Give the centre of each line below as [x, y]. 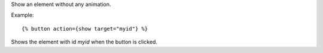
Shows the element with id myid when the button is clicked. [84, 42]
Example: [22, 15]
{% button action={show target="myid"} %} [85, 29]
